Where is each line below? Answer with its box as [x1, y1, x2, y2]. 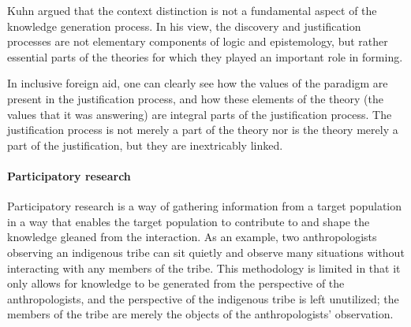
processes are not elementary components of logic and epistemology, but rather [7, 33, 388, 50]
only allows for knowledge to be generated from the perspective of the [7, 275, 345, 292]
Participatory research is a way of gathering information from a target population [7, 198, 402, 214]
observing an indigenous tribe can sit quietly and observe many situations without [7, 243, 405, 260]
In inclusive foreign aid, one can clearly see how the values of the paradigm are [7, 75, 388, 91]
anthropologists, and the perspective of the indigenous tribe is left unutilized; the [7, 290, 399, 307]
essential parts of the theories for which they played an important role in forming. [7, 48, 403, 65]
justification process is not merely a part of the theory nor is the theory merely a [7, 121, 398, 138]
